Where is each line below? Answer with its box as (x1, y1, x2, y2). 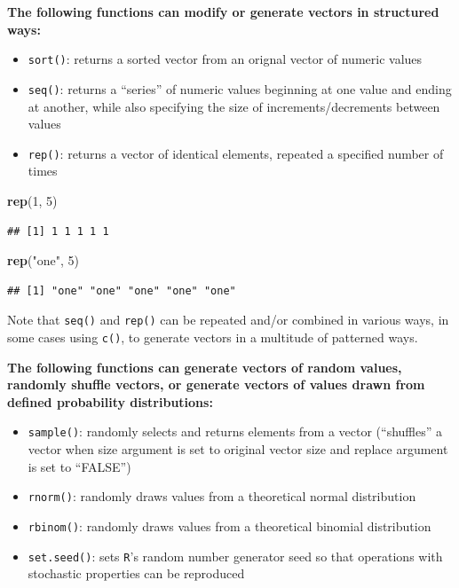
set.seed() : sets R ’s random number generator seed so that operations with (28, 546, 443, 565)
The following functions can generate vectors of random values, (7, 357, 402, 376)
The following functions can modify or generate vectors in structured (7, 3, 439, 20)
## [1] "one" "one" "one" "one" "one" (7, 284, 236, 297)
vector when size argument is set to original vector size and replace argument (28, 440, 448, 459)
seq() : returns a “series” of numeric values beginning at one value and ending (28, 79, 452, 98)
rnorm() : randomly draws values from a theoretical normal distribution (28, 487, 416, 506)
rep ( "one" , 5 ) (7, 251, 79, 270)
